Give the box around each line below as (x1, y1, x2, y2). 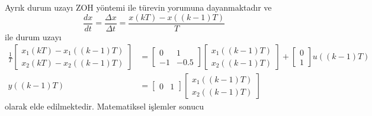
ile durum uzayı (5, 30, 62, 43)
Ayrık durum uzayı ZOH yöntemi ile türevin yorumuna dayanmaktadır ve (5, 1, 272, 13)
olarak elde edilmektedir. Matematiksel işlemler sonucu (5, 100, 204, 112)
